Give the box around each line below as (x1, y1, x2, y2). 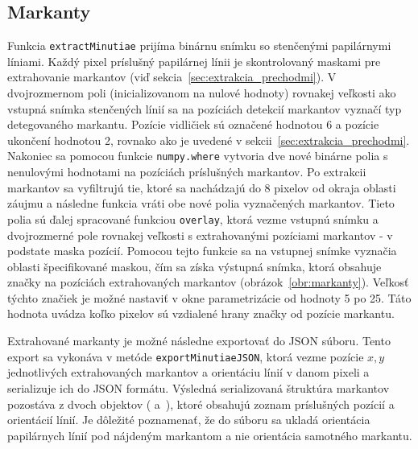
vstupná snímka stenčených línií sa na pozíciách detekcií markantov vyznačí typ (7, 100, 402, 117)
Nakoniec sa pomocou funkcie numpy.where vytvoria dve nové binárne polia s (7, 147, 388, 164)
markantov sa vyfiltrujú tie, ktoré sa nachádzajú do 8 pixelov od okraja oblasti (7, 179, 396, 196)
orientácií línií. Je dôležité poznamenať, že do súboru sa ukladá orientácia (7, 411, 370, 428)
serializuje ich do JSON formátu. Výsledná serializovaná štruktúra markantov (7, 379, 390, 396)
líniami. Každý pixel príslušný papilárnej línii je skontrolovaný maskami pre (7, 52, 381, 69)
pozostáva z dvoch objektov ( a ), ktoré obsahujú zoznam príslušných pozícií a (7, 395, 395, 412)
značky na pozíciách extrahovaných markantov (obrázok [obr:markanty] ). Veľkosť (7, 274, 409, 290)
